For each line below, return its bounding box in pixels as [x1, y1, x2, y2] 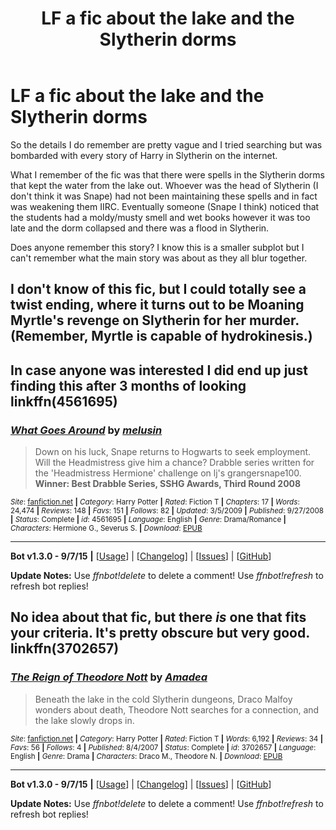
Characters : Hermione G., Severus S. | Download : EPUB [10, 523, 203, 534]
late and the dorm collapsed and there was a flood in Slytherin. [10, 222, 270, 234]
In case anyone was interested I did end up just [10, 362, 308, 379]
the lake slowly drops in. [34, 714, 135, 726]
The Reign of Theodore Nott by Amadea [10, 670, 208, 684]
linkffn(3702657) [10, 640, 120, 657]
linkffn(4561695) [10, 393, 118, 410]
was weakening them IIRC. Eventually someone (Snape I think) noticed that [10, 200, 320, 212]
